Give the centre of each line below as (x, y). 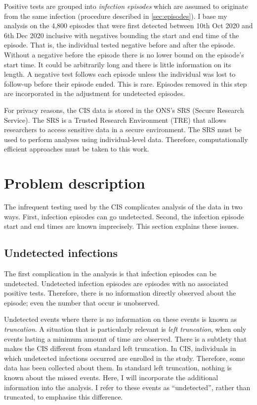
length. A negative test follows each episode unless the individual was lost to (120, 74)
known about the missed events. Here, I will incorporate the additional (111, 377)
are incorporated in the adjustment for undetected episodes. (95, 93)
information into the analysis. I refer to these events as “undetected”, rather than (127, 387)
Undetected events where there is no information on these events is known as (121, 319)
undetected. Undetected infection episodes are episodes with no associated (116, 283)
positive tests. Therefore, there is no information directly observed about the (120, 293)
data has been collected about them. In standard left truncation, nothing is (118, 368)
